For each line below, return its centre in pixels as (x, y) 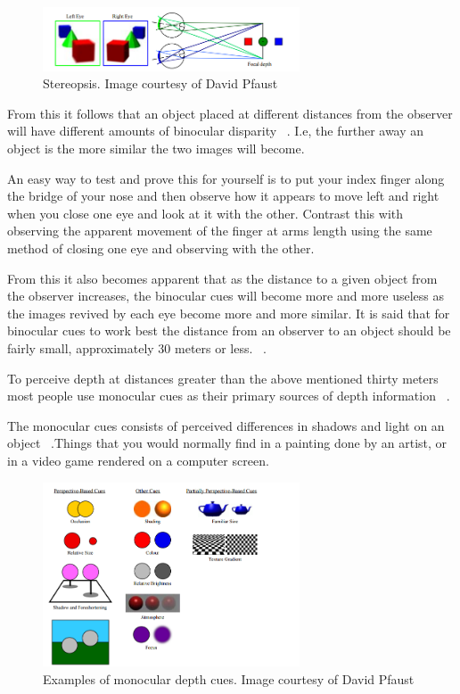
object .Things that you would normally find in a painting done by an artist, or (227, 443)
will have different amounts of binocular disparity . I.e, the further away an (216, 131)
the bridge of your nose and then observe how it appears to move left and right (223, 196)
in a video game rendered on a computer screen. (138, 460)
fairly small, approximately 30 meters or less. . (137, 347)
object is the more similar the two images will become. (156, 149)
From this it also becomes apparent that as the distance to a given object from (222, 278)
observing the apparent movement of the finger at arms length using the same (220, 231)
